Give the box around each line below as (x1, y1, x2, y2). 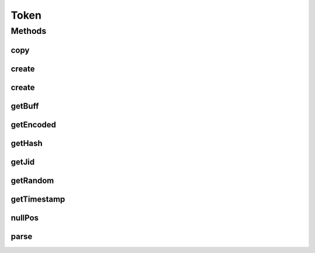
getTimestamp (10, 194, 65, 204)
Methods (10, 26, 47, 36)
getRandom (10, 175, 54, 185)
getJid (10, 157, 35, 167)
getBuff (10, 101, 39, 111)
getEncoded (10, 120, 57, 130)
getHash (10, 138, 43, 148)
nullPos (10, 213, 39, 223)
